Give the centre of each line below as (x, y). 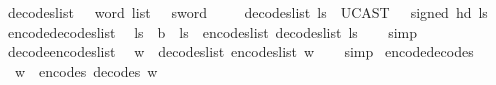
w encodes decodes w (86, 70)
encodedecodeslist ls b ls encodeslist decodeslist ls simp (212, 31)
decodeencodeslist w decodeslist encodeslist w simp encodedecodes (240, 51)
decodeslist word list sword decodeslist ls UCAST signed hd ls (247, 12)
